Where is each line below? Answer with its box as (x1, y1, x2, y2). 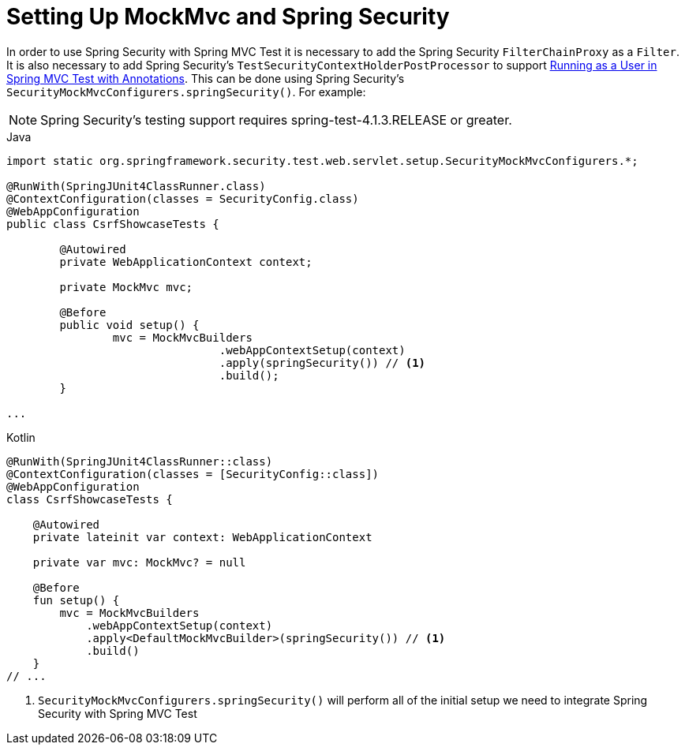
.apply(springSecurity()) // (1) (219, 356, 426, 369)
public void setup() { (59, 318, 200, 331)
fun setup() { (32, 593, 120, 607)
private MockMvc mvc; (59, 280, 193, 293)
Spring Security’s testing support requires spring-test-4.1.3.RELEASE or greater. (40, 111, 512, 128)
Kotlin (6, 430, 36, 444)
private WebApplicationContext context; (59, 255, 313, 268)
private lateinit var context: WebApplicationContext (32, 530, 372, 544)
